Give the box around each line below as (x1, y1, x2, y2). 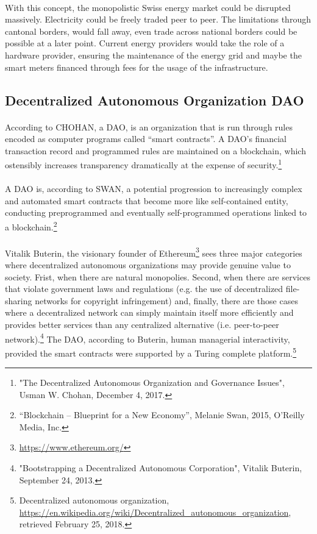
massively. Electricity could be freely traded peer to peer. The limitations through (5, 13, 311, 26)
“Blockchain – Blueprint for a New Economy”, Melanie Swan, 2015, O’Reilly (19, 408, 305, 421)
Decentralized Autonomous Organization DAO (5, 90, 304, 109)
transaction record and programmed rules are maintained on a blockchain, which (5, 144, 306, 157)
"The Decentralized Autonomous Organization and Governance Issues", (19, 376, 285, 389)
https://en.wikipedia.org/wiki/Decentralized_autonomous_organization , (19, 505, 291, 518)
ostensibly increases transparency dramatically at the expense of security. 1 (5, 157, 282, 171)
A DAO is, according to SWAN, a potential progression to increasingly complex (5, 182, 302, 195)
